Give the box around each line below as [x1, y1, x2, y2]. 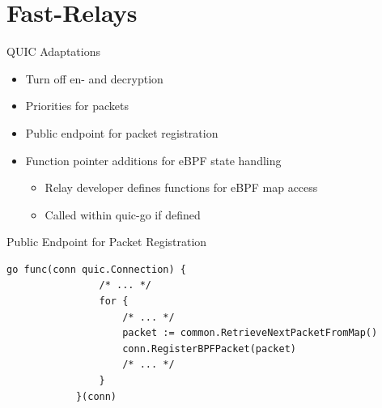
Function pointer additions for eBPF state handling [25, 151, 282, 168]
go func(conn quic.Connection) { [6, 263, 186, 275]
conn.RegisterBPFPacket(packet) [122, 342, 296, 355]
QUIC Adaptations [6, 43, 100, 60]
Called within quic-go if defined [45, 206, 201, 223]
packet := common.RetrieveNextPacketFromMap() [122, 327, 378, 339]
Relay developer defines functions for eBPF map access [45, 179, 318, 196]
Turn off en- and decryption [25, 70, 163, 87]
